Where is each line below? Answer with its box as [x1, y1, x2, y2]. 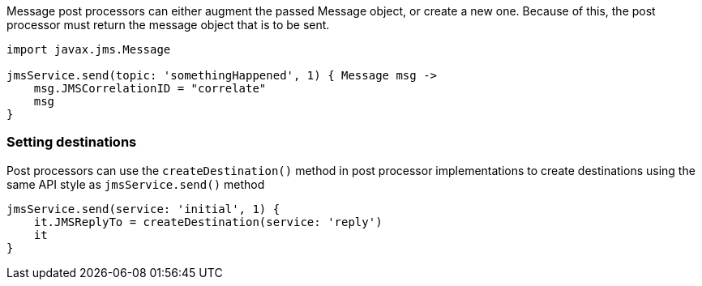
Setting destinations [6, 134, 137, 151]
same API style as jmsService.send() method [6, 177, 265, 191]
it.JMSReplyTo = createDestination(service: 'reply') [33, 215, 383, 228]
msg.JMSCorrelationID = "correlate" [33, 82, 267, 95]
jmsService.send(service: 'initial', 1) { [6, 202, 280, 216]
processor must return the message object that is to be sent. [6, 18, 330, 32]
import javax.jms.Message [6, 43, 171, 56]
